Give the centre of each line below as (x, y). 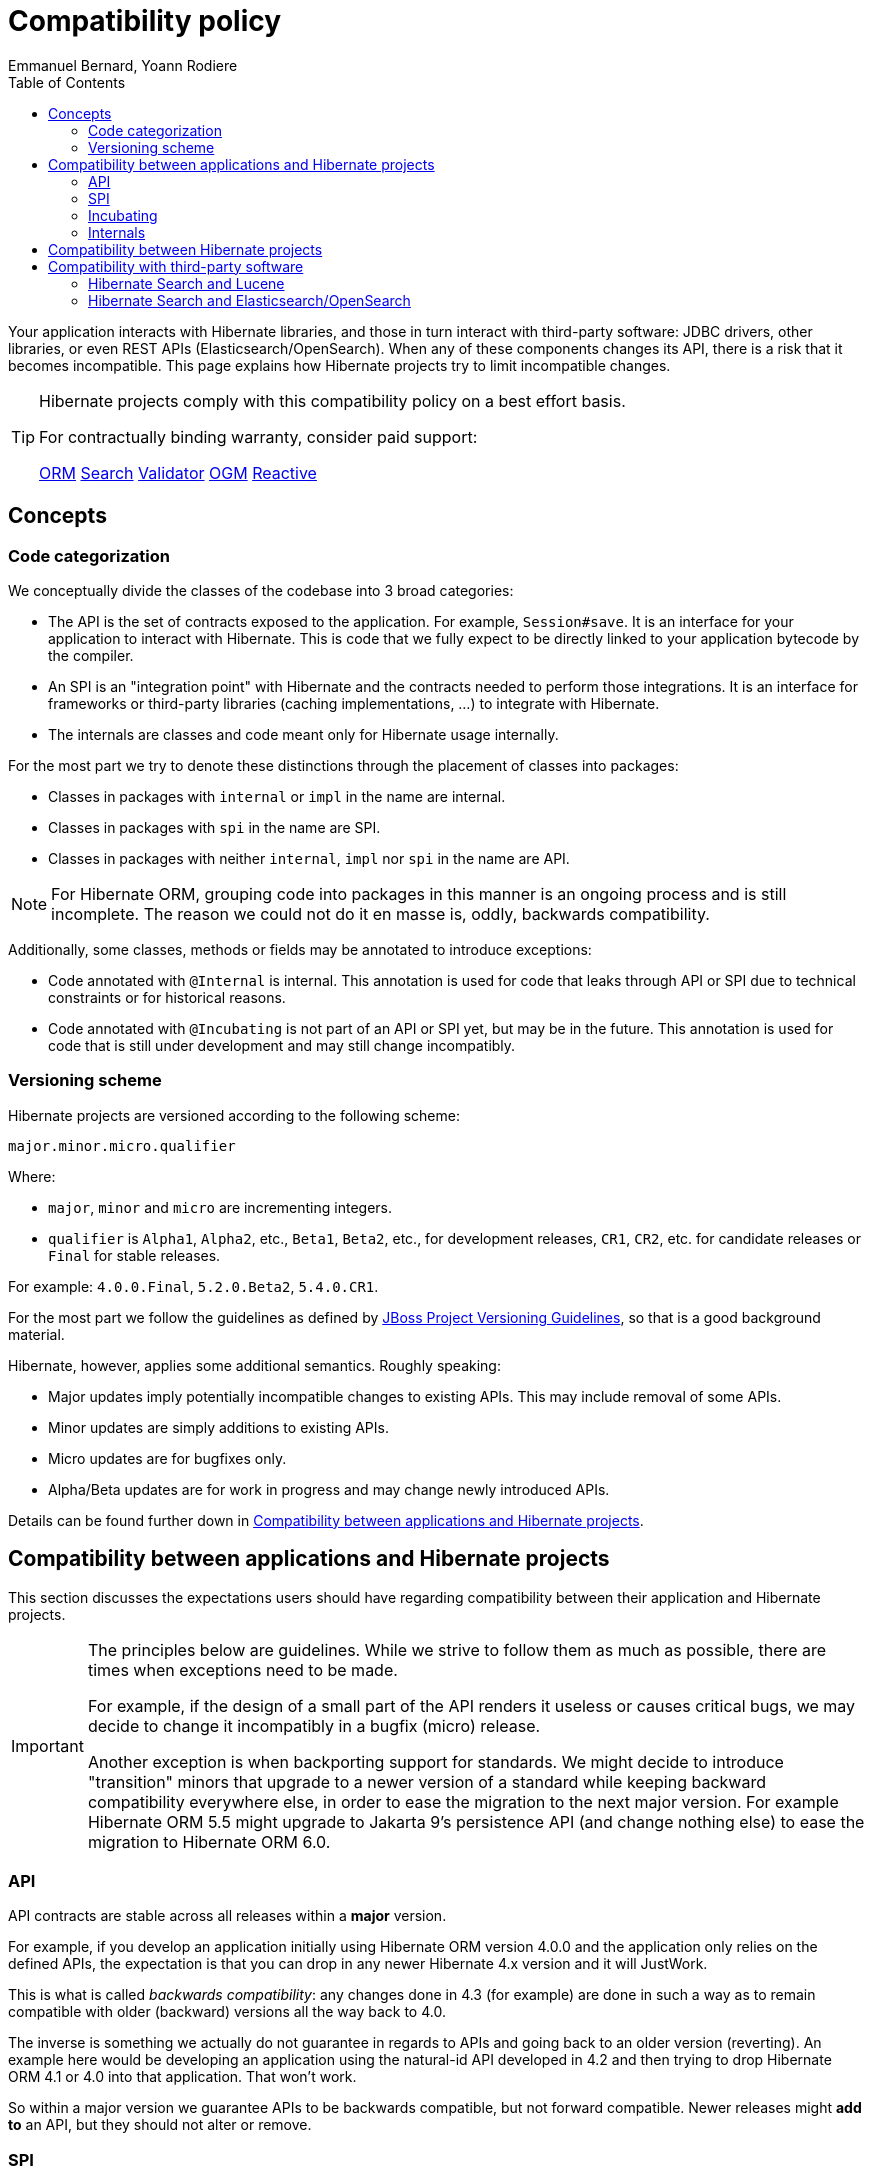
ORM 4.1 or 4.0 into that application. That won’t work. (182, 2077)
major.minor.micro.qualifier (122, 1145)
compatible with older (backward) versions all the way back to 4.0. (227, 2012)
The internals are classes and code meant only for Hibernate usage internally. (303, 734)
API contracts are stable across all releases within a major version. (227, 1916)
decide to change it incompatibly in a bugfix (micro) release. (314, 1725)
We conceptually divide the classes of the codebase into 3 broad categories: (261, 590)
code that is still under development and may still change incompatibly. (282, 1045)
